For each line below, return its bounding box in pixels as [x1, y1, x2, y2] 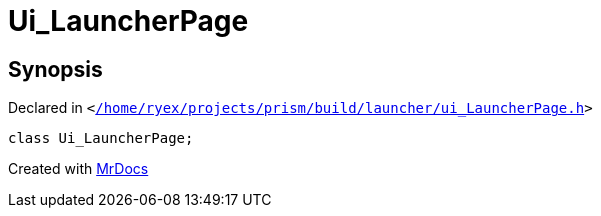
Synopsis [8, 56, 103, 82]
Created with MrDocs [8, 160, 149, 178]
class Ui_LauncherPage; [8, 130, 194, 147]
